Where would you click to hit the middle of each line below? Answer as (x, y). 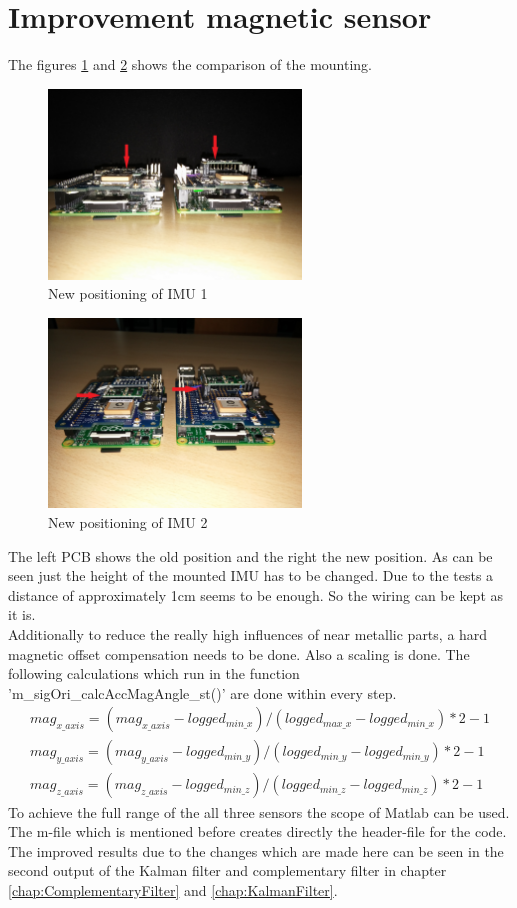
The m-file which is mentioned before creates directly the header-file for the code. (257, 831)
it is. (22, 614)
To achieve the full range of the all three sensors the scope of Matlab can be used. (259, 811)
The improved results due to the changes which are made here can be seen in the (256, 850)
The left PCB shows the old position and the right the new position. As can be (250, 555)
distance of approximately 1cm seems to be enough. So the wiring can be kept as (256, 594)
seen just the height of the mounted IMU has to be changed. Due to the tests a (251, 575)
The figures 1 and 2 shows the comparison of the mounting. (190, 64)
